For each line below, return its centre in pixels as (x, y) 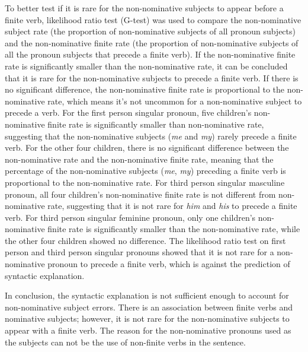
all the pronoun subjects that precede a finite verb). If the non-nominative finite (150, 54)
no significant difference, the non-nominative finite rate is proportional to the (145, 89)
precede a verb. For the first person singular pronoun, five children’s (128, 112)
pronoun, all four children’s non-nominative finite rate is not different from (140, 194)
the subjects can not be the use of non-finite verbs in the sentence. (125, 342)
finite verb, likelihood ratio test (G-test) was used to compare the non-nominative (153, 19)
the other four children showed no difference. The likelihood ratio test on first (145, 240)
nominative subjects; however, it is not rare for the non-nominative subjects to (147, 318)
